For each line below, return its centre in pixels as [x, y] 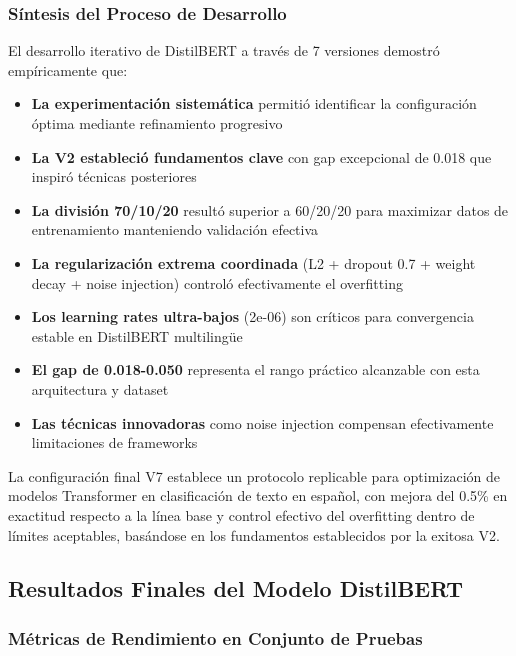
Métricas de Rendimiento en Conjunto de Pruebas [215, 637]
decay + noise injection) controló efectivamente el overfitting [217, 282]
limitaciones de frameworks [114, 442]
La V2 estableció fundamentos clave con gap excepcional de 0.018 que [261, 156]
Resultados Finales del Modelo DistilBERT [236, 588]
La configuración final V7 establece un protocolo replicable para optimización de [254, 475]
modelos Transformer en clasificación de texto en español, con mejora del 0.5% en [258, 495]
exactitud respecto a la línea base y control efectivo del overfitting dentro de [241, 514]
